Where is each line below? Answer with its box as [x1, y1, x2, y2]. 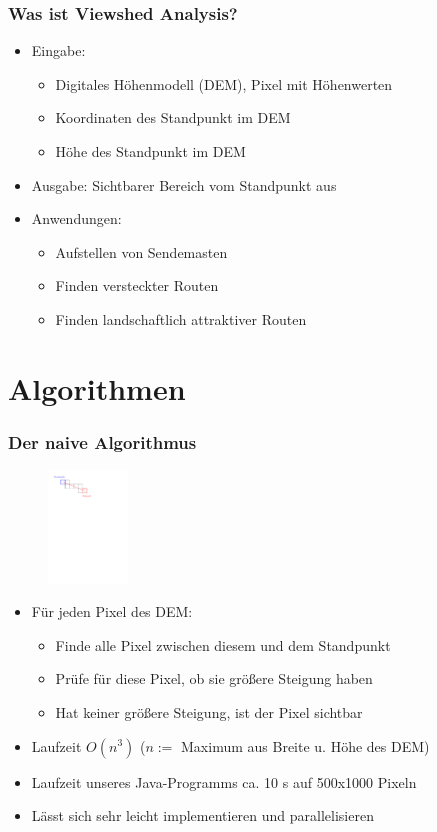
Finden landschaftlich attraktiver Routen [55, 308, 307, 329]
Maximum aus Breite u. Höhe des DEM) [181, 735, 430, 756]
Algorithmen [8, 367, 186, 408]
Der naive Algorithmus [8, 429, 197, 454]
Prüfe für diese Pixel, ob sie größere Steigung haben [55, 668, 373, 689]
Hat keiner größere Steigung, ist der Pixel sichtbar [55, 701, 363, 722]
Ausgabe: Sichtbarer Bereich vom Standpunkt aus [31, 174, 337, 195]
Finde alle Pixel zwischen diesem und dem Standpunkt [55, 634, 391, 655]
